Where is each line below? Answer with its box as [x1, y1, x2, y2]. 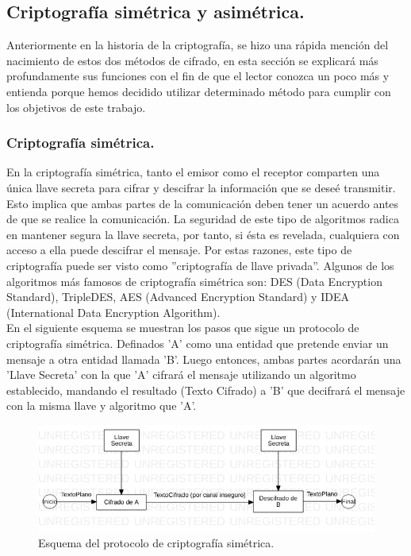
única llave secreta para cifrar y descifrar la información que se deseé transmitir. [6, 179, 396, 195]
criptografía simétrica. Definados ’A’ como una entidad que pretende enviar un [6, 334, 389, 351]
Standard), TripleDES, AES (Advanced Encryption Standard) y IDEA [6, 288, 349, 305]
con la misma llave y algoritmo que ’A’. [6, 397, 197, 414]
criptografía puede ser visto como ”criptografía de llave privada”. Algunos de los [6, 257, 394, 273]
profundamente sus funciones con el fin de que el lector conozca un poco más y [6, 68, 390, 84]
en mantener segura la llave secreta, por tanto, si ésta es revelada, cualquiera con [6, 226, 400, 242]
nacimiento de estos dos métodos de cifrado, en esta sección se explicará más [6, 52, 378, 68]
